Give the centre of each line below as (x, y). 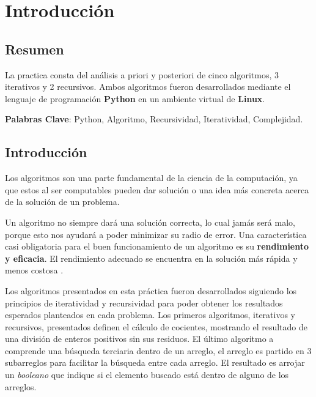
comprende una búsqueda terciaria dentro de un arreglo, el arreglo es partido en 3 (158, 350)
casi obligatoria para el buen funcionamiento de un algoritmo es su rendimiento (157, 246)
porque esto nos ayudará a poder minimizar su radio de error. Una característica (156, 234)
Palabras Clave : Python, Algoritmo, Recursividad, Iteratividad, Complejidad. (154, 119)
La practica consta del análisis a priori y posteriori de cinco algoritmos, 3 (142, 74)
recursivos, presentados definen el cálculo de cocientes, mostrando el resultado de (156, 326)
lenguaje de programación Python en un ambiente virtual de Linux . (135, 98)
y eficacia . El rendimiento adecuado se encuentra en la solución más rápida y (151, 258)
